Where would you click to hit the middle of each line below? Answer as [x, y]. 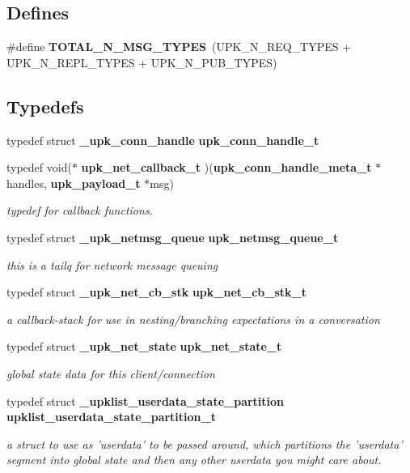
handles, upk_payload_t [74, 183]
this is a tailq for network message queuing [112, 264]
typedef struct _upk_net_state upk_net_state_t [144, 346]
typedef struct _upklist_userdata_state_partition [146, 401]
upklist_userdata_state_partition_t [111, 417]
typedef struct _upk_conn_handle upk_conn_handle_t [163, 140]
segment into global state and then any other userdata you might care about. [194, 460]
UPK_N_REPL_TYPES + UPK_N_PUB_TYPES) [142, 62]
